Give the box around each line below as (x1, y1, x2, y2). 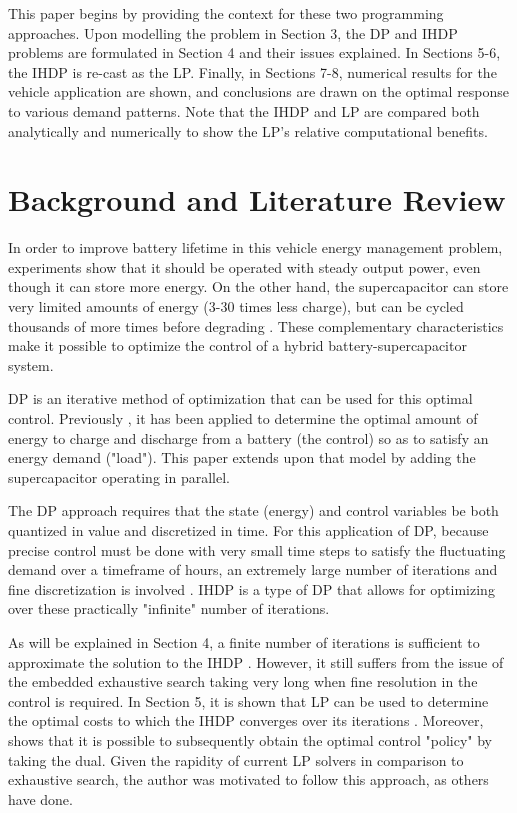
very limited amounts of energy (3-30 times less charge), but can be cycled (8, 296, 464, 317)
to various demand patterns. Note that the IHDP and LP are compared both (8, 100, 480, 121)
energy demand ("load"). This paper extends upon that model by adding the (8, 447, 476, 468)
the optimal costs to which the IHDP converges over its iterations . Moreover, (8, 710, 484, 731)
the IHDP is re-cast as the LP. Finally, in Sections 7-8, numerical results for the (8, 61, 497, 82)
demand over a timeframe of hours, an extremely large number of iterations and (8, 559, 498, 580)
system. (8, 354, 54, 375)
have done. (8, 788, 73, 809)
